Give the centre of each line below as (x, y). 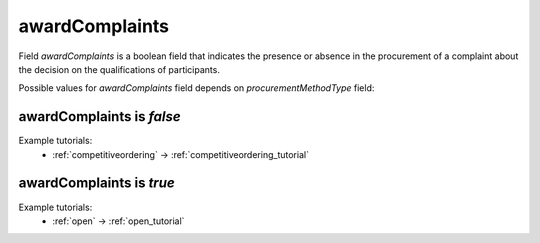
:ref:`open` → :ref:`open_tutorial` (118, 221)
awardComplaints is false (99, 116)
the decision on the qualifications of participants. (119, 69)
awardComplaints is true (96, 183)
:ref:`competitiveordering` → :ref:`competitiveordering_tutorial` (181, 154)
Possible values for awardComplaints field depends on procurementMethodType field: (196, 88)
